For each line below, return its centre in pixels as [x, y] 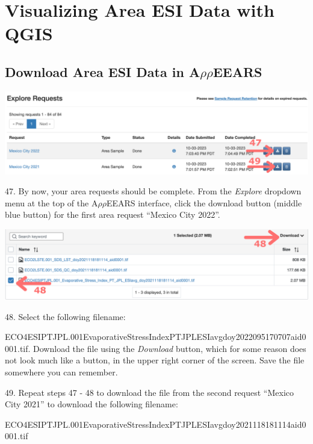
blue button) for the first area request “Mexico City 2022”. [113, 214]
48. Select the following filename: [65, 316]
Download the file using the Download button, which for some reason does [170, 348]
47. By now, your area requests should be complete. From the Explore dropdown [153, 191]
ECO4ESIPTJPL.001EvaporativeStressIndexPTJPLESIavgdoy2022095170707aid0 [156, 337]
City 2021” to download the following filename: [91, 404]
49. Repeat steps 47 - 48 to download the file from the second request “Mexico [150, 392]
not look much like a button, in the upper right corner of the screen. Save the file [155, 360]
